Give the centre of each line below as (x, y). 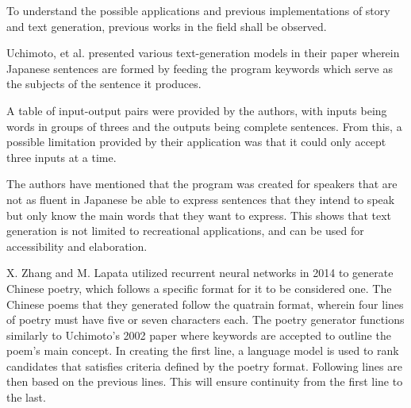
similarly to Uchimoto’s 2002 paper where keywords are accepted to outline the (199, 335)
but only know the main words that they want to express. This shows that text (199, 215)
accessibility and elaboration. (77, 246)
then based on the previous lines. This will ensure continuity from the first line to (205, 381)
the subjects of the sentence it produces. (104, 84)
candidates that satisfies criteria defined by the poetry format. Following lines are (204, 366)
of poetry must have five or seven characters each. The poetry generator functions (205, 319)
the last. (26, 397)
